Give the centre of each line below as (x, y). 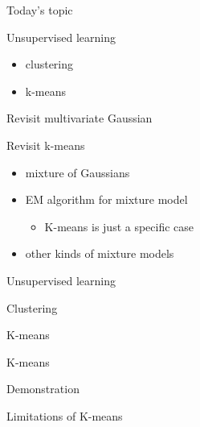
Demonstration (43, 389)
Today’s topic (40, 10)
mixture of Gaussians (78, 172)
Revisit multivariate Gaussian (80, 118)
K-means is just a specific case (119, 226)
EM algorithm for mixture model (106, 199)
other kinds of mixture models (100, 253)
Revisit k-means (46, 145)
